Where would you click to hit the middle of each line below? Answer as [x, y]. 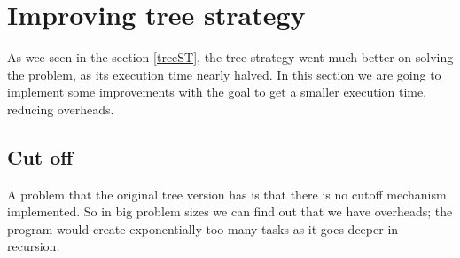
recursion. [34, 246]
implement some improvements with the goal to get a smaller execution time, [217, 92]
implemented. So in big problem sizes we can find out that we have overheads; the [230, 211]
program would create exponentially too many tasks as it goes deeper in [203, 228]
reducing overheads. [61, 109]
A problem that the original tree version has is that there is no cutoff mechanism [227, 194]
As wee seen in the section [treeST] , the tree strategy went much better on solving [230, 57]
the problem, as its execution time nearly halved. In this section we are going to [224, 74]
